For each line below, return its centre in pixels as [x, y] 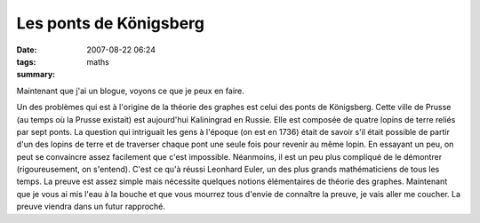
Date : [27, 50]
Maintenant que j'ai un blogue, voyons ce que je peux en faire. [130, 91]
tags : [26, 61]
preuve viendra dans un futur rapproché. [91, 207]
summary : [36, 75]
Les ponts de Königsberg [110, 23]
